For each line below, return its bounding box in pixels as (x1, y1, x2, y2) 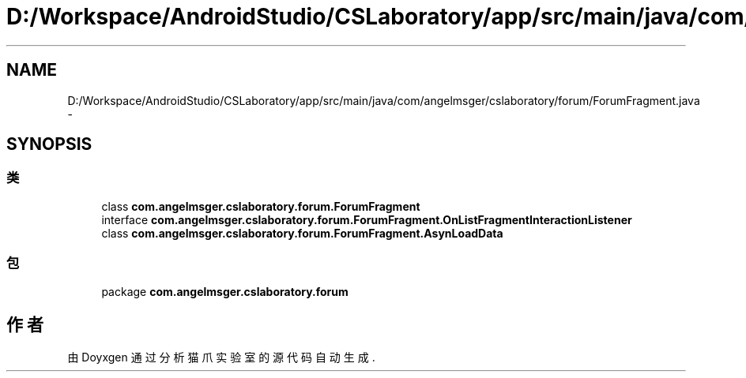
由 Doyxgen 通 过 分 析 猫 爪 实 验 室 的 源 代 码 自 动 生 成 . (67, 350, 375, 365)
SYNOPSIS (6, 134, 92, 155)
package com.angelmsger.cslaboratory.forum (101, 284, 349, 298)
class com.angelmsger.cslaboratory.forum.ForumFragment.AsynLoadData (101, 226, 503, 240)
